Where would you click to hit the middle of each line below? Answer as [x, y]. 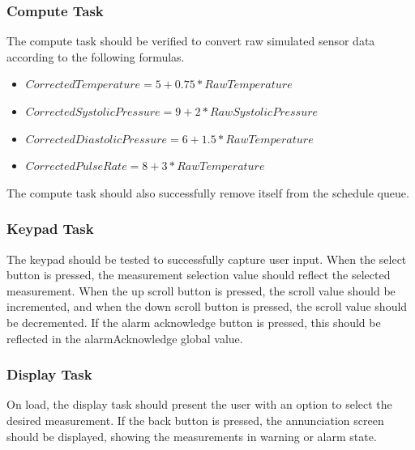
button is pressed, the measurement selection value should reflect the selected [199, 275]
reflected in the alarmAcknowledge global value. [125, 338]
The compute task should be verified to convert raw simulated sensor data [191, 41]
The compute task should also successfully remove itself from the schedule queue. [208, 192]
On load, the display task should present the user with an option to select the [199, 404]
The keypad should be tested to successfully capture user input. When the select [207, 259]
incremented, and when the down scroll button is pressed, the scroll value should [207, 306]
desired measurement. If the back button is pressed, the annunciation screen [195, 420]
